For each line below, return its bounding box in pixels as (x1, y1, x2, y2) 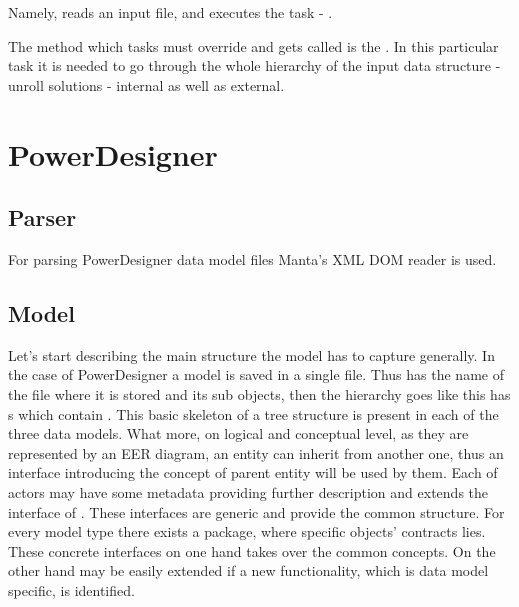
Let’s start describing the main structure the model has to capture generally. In (8, 344, 495, 365)
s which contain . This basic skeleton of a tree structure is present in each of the (8, 403, 499, 424)
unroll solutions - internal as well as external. (8, 74, 285, 95)
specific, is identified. (8, 579, 135, 600)
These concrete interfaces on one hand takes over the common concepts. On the (8, 540, 496, 561)
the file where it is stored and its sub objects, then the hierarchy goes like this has (8, 383, 511, 404)
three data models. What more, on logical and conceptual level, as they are (8, 423, 469, 444)
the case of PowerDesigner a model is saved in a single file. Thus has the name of (8, 364, 504, 385)
